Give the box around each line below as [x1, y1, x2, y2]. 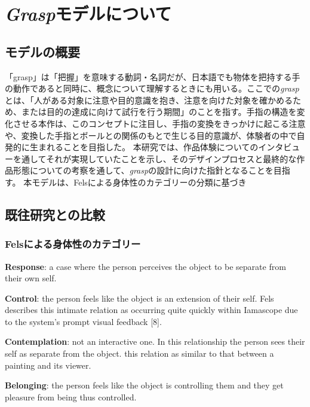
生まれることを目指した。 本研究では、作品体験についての [29, 141, 259, 153]
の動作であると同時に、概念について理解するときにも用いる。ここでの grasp [5, 82, 299, 95]
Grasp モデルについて [5, 1, 172, 26]
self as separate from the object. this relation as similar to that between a [5, 347, 274, 360]
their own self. [5, 272, 57, 284]
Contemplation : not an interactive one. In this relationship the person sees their [5, 335, 305, 348]
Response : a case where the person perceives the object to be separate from [5, 260, 286, 272]
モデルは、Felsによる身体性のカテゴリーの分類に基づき [32, 175, 247, 188]
